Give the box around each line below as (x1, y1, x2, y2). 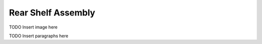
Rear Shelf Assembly (9, 7, 96, 18)
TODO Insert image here (9, 24, 58, 30)
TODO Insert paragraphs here (9, 33, 68, 39)
